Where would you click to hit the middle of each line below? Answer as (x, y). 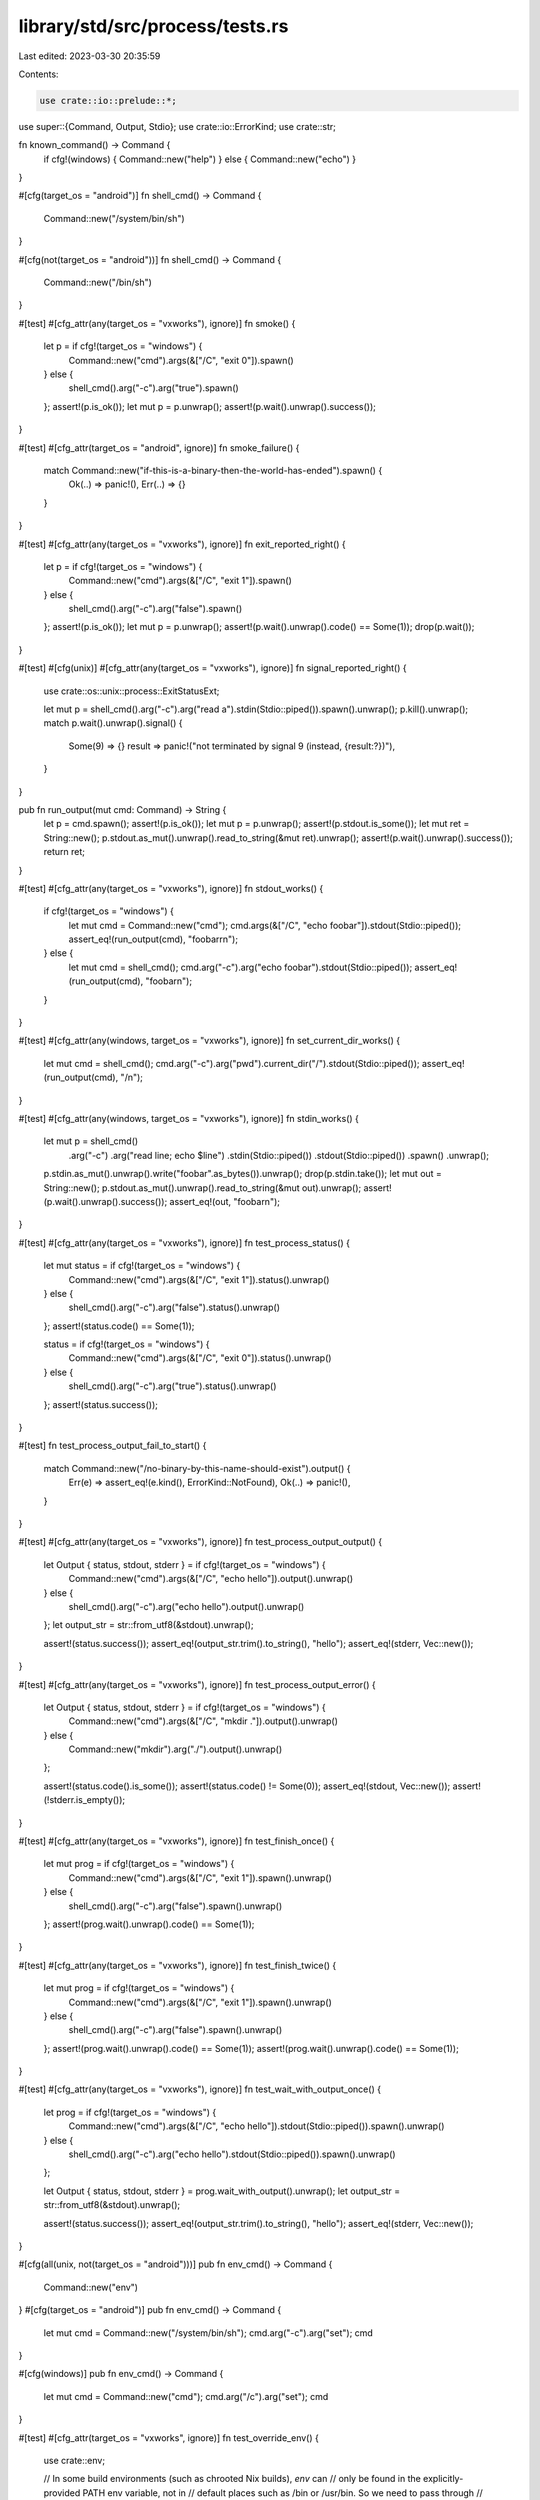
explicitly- (443, 2479)
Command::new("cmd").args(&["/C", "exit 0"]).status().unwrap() (200, 1358)
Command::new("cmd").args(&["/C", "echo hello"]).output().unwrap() (211, 1579)
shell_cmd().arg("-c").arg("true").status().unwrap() (172, 1386)
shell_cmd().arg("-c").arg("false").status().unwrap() (174, 1307)
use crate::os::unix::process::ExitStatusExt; (131, 691)
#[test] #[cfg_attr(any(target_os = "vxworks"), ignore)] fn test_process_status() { (184, 1242)
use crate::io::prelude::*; (108, 100)
